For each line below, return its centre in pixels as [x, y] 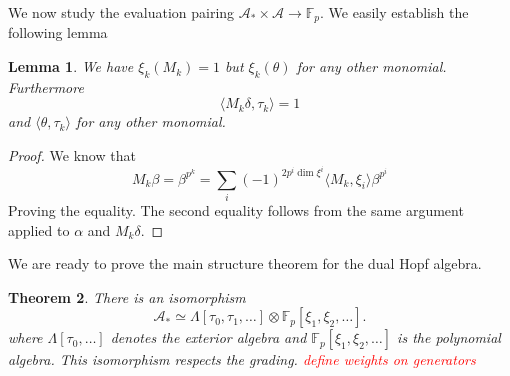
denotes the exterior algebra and [208, 337]
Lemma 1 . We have [71, 66]
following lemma [58, 32]
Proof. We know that [72, 155]
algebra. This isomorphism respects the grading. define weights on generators [242, 359]
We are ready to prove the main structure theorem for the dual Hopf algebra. [245, 263]
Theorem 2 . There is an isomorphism [127, 296]
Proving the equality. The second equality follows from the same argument [236, 210]
